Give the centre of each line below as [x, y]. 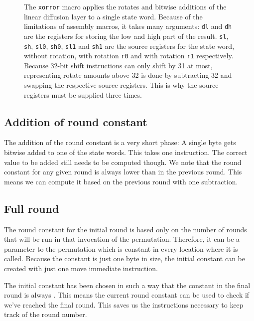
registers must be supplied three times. [83, 94]
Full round [32, 208]
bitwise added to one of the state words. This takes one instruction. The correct [126, 152]
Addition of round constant [76, 121]
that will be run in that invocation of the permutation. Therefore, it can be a [122, 239]
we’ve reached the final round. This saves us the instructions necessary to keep [124, 304]
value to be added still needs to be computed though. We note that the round [123, 162]
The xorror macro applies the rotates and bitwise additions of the [125, 6]
